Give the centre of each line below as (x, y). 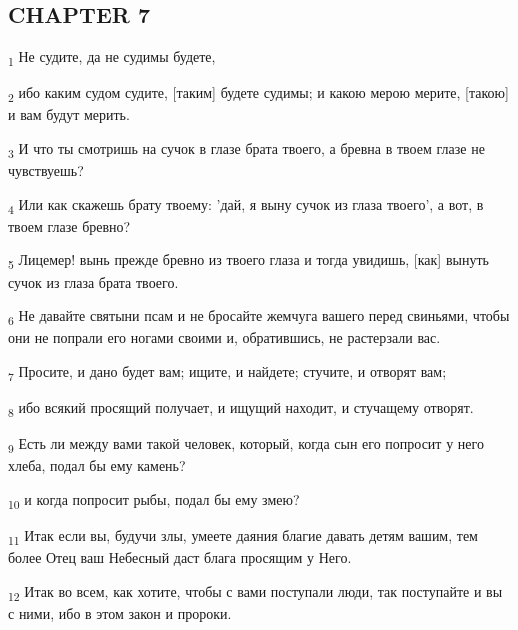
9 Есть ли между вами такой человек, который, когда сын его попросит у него (246, 444)
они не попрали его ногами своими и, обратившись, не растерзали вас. (224, 337)
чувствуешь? (46, 170)
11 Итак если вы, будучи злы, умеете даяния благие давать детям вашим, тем (243, 536)
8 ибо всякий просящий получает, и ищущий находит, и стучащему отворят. (241, 408)
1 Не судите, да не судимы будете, (112, 57)
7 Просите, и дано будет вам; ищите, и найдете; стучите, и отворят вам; (227, 372)
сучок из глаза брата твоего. (93, 281)
